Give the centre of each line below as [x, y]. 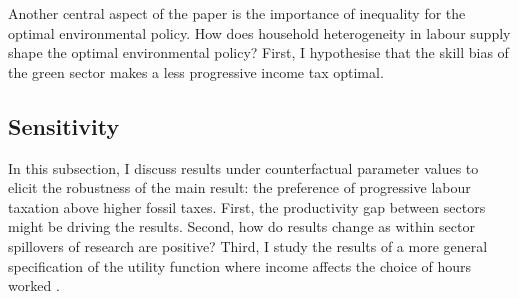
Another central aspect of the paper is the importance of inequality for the [237, 13]
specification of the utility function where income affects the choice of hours [240, 265]
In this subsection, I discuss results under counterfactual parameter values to [243, 167]
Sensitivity [64, 125]
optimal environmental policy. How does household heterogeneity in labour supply [259, 32]
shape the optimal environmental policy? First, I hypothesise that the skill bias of [258, 52]
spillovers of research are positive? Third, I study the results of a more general [248, 245]
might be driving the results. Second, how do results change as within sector [241, 226]
